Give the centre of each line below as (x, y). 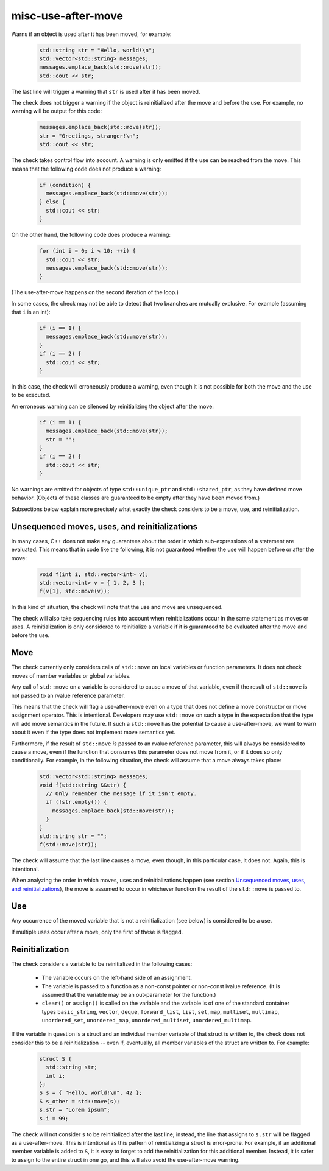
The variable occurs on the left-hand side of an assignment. (117, 978)
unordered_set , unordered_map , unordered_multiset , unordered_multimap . (147, 1021)
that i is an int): (31, 312)
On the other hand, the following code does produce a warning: (91, 235)
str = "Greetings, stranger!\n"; (89, 136)
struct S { (55, 1059)
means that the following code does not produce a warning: (86, 169)
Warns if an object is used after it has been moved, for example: (91, 34)
